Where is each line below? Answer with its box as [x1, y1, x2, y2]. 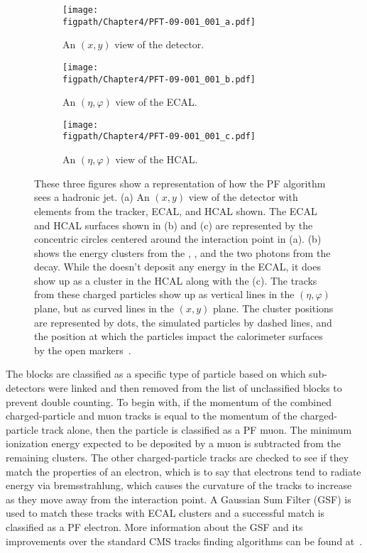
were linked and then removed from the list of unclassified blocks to [48, 380, 342, 395]
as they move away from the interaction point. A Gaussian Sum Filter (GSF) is [6, 491, 351, 506]
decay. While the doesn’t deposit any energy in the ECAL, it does [34, 259, 321, 274]
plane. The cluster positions [212, 301, 334, 316]
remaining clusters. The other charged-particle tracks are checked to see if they [6, 450, 349, 464]
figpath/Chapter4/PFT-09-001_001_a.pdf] [62, 16, 256, 27]
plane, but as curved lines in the [34, 301, 174, 316]
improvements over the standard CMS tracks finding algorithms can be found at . [6, 533, 363, 548]
